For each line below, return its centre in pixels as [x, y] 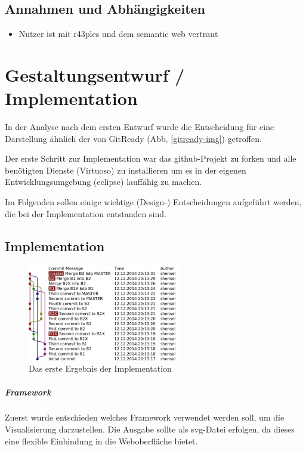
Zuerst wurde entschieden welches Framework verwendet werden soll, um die [145, 417]
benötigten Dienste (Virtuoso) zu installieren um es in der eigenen [126, 170]
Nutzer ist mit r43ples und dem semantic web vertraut [118, 34]
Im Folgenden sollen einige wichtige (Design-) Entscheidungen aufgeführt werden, [153, 202]
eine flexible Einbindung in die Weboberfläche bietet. [101, 441]
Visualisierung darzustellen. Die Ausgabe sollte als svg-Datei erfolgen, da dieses [150, 429]
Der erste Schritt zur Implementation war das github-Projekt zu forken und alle [151, 158]
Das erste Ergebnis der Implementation [100, 368]
